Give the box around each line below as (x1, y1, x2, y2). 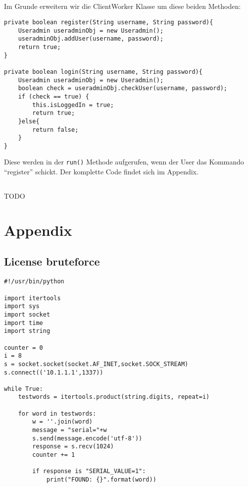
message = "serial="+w (32, 427, 107, 434)
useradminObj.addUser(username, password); (18, 35, 164, 43)
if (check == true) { (18, 93, 89, 100)
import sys (4, 303, 40, 310)
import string (4, 327, 50, 335)
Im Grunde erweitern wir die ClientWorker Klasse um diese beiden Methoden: (4, 1, 241, 11)
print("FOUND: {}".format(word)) (46, 476, 156, 484)
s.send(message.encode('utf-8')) (32, 434, 143, 442)
